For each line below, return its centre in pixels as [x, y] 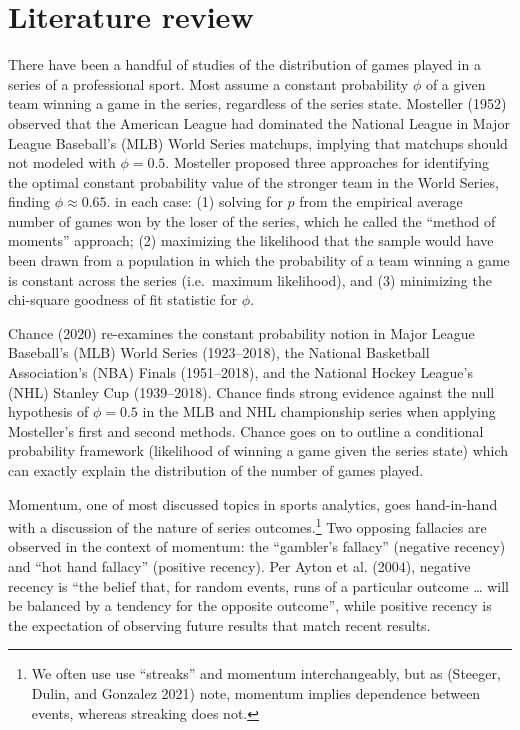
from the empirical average [381, 201]
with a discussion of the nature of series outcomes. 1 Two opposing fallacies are [247, 525]
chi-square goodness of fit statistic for [123, 299]
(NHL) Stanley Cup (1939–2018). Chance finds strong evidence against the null [251, 391]
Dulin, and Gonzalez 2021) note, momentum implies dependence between [256, 693]
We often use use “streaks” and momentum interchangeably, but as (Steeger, [266, 673]
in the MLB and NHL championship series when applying [319, 411]
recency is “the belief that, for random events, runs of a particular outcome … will [259, 585]
